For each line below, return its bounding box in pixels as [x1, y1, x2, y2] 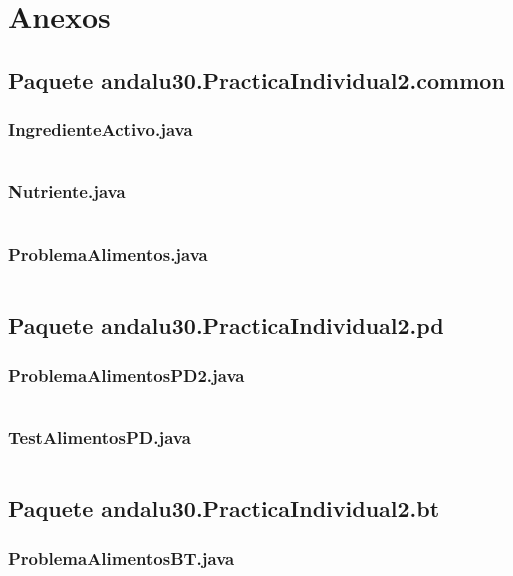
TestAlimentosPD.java [8, 424, 191, 449]
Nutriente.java [8, 179, 126, 204]
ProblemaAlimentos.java [8, 241, 208, 266]
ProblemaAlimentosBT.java [8, 545, 235, 570]
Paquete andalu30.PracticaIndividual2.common [8, 64, 505, 95]
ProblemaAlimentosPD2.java [8, 362, 245, 387]
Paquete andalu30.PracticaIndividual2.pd [8, 310, 444, 341]
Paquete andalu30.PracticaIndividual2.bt [8, 493, 440, 524]
